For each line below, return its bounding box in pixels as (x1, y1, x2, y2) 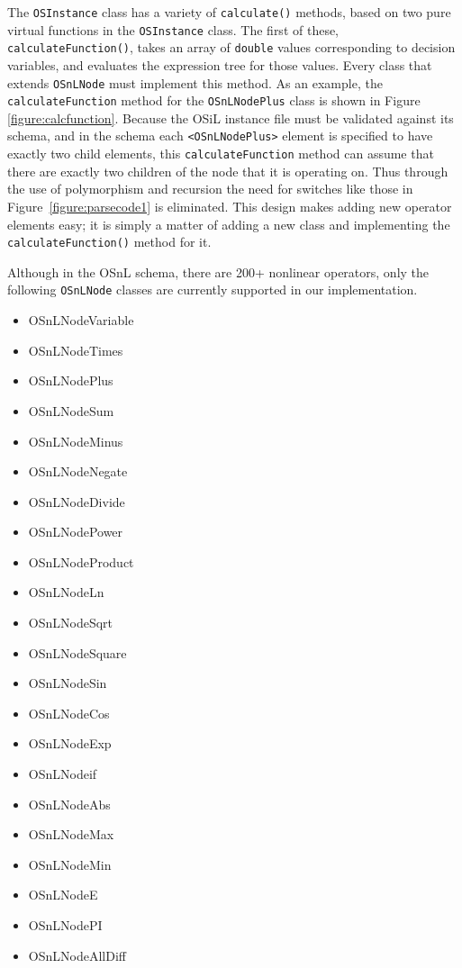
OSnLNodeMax (28, 825, 114, 844)
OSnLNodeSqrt (28, 613, 113, 632)
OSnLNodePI (28, 916, 103, 934)
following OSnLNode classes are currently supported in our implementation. (7, 280, 418, 299)
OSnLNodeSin (28, 674, 107, 692)
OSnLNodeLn (28, 583, 104, 602)
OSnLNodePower (28, 522, 123, 541)
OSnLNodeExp (28, 734, 112, 753)
